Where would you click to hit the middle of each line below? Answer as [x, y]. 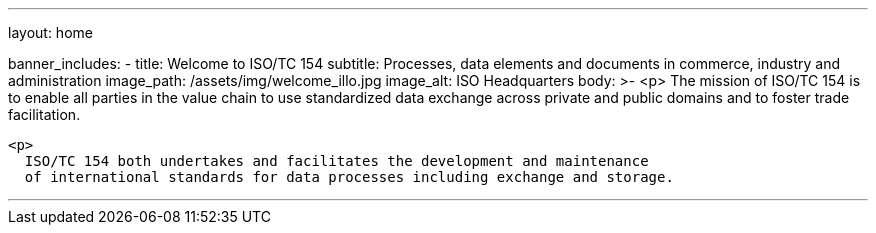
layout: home [50, 32]
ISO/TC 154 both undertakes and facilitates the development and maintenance [336, 161]
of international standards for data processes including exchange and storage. [349, 177]
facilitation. [44, 114]
